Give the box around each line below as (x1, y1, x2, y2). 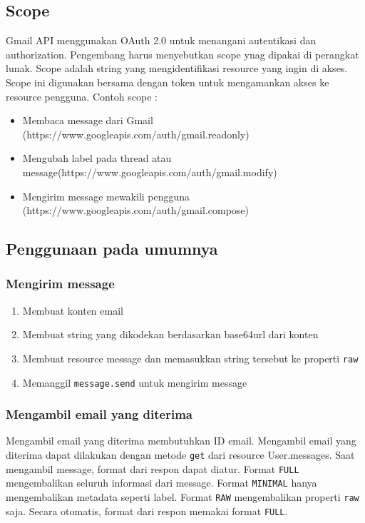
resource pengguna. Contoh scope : (6, 88, 158, 103)
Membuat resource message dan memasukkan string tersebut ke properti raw (22, 350, 359, 365)
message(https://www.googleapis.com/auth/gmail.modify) (22, 164, 277, 179)
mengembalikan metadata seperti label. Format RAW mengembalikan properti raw (6, 489, 359, 504)
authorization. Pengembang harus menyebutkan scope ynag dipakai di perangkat (6, 46, 359, 61)
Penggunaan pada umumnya (6, 238, 218, 260)
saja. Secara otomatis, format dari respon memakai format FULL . (6, 503, 288, 518)
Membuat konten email (22, 303, 123, 318)
